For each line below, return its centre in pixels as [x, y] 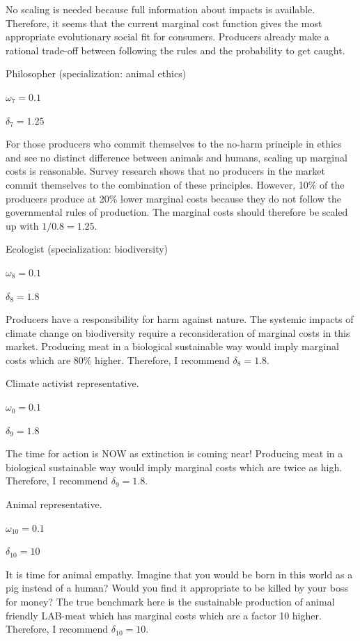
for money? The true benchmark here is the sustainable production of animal [170, 601]
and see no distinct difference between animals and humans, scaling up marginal [177, 157]
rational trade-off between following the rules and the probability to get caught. [175, 50]
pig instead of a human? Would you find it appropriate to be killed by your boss [177, 588]
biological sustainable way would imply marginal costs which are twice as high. [174, 467]
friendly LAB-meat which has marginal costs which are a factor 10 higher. [164, 615]
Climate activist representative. [72, 383]
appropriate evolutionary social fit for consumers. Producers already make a [167, 37]
